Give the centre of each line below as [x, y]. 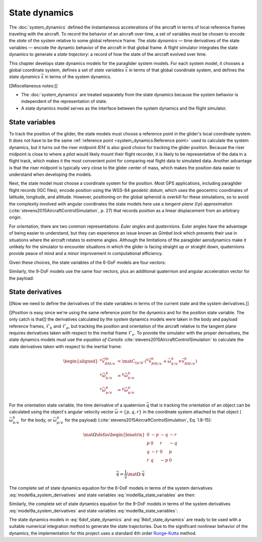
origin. [15, 217]
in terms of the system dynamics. [78, 77]
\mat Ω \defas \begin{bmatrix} [114, 434]
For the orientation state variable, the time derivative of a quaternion [77, 405]
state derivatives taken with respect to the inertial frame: [65, 346]
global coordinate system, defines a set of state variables [66, 70]
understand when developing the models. [50, 174]
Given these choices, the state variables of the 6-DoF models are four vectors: [87, 262]
